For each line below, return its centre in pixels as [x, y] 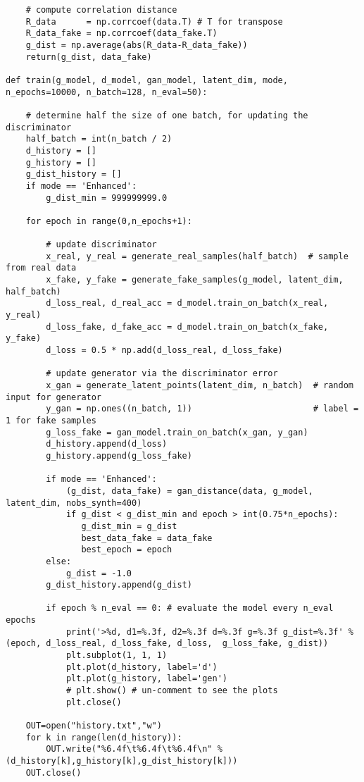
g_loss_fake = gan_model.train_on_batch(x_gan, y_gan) [177, 432]
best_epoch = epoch [127, 550]
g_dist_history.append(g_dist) [119, 585]
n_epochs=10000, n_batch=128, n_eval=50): [107, 92]
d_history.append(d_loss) [107, 444]
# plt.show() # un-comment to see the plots [172, 691]
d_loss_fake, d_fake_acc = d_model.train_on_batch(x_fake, [187, 327]
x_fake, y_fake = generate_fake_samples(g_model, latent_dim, [195, 280]
